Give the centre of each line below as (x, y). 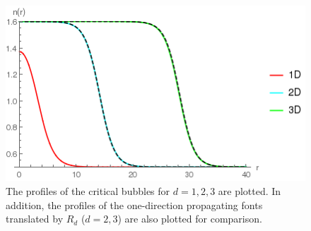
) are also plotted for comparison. (190, 219)
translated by (35, 219)
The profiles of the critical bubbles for (88, 191)
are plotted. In (250, 191)
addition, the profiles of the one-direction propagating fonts (134, 205)
